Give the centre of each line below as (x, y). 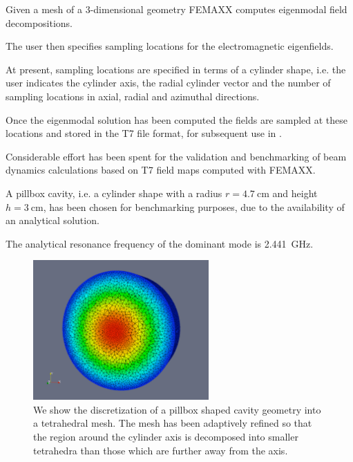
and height (295, 193)
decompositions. (39, 22)
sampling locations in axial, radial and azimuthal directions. (133, 96)
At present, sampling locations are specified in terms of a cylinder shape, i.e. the (176, 69)
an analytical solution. (53, 220)
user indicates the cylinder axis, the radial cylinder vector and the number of (168, 83)
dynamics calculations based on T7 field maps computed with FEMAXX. (161, 170)
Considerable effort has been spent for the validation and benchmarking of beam (176, 156)
